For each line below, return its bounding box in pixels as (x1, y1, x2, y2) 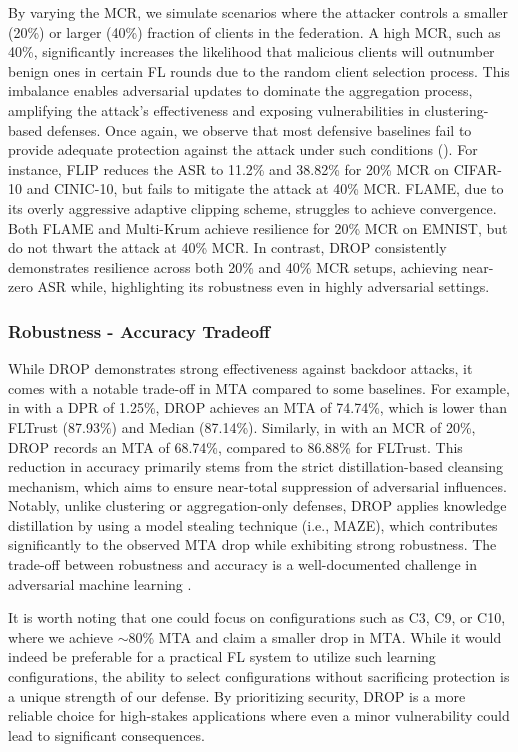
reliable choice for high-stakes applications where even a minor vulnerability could (8, 705, 510, 726)
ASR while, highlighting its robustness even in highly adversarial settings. (37, 276, 490, 297)
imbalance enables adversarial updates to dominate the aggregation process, (8, 80, 473, 101)
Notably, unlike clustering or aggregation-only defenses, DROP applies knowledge (8, 495, 507, 516)
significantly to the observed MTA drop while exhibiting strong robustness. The (8, 534, 497, 555)
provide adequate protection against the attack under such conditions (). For (8, 139, 478, 160)
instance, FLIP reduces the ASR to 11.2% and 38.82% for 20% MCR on (8, 158, 450, 179)
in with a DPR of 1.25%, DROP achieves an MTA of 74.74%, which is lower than (8, 397, 508, 418)
